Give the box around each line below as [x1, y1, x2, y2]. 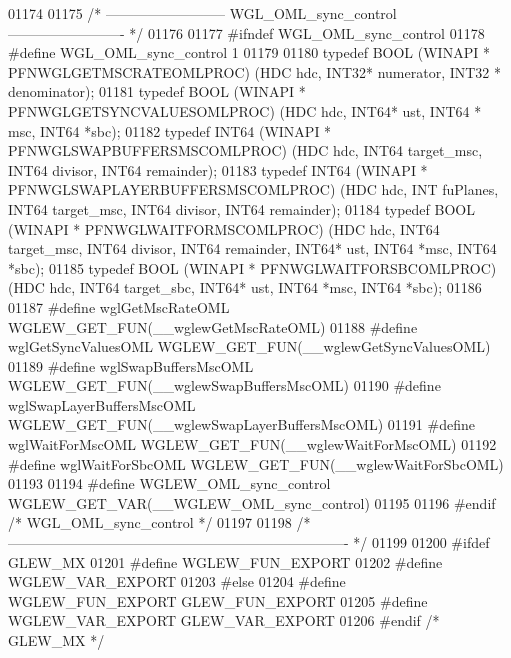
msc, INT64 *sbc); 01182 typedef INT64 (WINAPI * [8, 120, 332, 141]
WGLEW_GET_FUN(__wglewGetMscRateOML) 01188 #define [8, 316, 418, 337]
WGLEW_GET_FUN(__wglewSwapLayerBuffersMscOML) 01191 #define [8, 414, 475, 435]
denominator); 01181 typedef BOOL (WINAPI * [8, 81, 306, 102]
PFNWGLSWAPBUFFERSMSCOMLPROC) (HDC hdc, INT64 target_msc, [8, 140, 483, 161]
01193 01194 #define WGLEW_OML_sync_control [8, 473, 331, 494]
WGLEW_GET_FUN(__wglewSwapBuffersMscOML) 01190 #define [8, 375, 441, 396]
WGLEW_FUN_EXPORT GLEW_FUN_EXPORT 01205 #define [8, 590, 428, 611]
